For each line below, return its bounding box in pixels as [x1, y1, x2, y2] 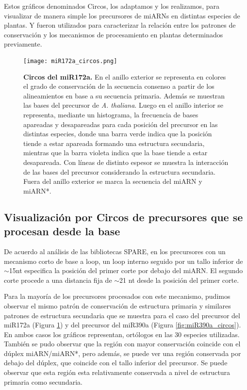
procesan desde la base [4, 224, 120, 239]
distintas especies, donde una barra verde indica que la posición [23, 129, 212, 139]
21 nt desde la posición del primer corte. [119, 275, 239, 285]
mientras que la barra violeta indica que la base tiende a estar [23, 147, 208, 158]
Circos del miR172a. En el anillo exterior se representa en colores [23, 71, 226, 81]
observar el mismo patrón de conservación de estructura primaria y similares [4, 300, 231, 310]
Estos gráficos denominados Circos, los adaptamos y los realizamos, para [4, 1, 219, 11]
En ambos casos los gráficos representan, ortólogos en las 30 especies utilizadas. [4, 329, 240, 339]
